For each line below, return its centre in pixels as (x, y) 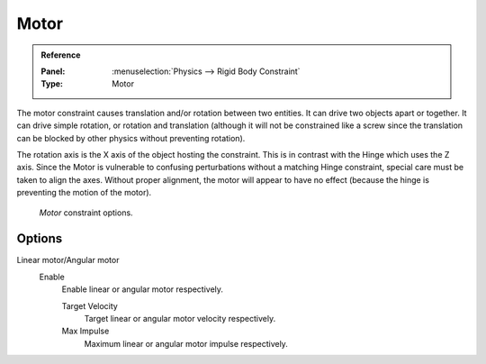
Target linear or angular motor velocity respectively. (180, 318)
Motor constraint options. (86, 213)
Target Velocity (90, 305)
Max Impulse (85, 331)
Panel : (53, 71)
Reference (61, 55)
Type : (52, 84)
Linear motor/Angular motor (68, 260)
